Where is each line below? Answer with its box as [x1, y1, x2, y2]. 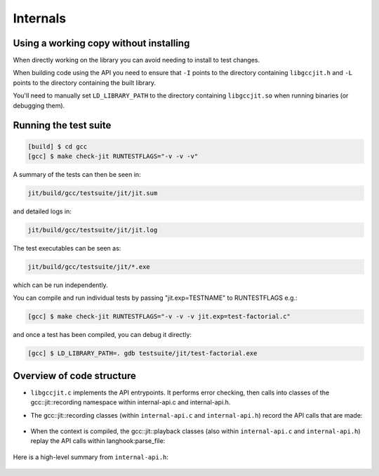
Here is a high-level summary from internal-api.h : [13, 453, 168, 461]
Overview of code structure [13, 369, 137, 382]
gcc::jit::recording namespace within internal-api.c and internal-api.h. [30, 398, 231, 406]
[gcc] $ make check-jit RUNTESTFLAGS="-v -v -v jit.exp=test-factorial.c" [27, 312, 291, 321]
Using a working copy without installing [13, 37, 190, 49]
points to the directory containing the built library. [13, 78, 157, 87]
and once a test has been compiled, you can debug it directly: [13, 331, 192, 339]
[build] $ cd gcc [27, 143, 88, 150]
